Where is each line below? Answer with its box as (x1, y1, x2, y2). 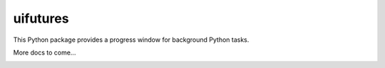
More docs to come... (13, 48, 76, 57)
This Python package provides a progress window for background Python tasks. (13, 35, 250, 44)
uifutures (13, 11, 69, 26)
